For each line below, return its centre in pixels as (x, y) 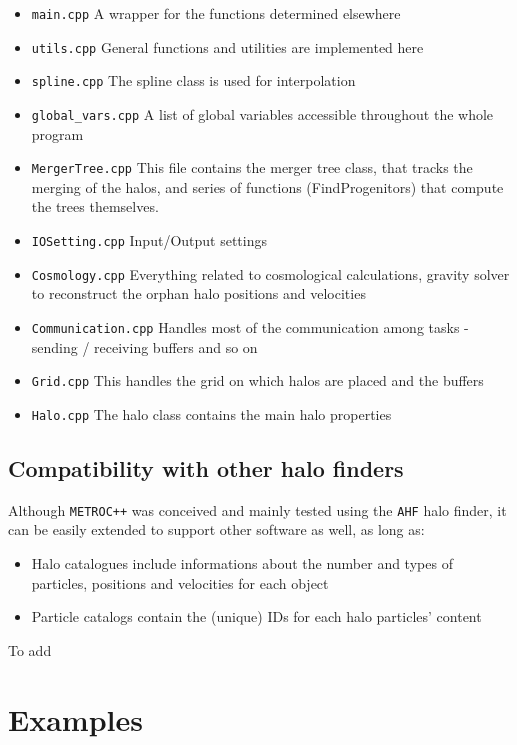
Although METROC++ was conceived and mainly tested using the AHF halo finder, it (257, 509)
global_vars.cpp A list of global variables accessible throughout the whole (262, 113)
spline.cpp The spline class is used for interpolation (193, 80)
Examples (75, 718)
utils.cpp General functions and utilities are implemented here (227, 46)
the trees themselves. (95, 206)
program (57, 133)
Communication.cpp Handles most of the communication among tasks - (250, 326)
